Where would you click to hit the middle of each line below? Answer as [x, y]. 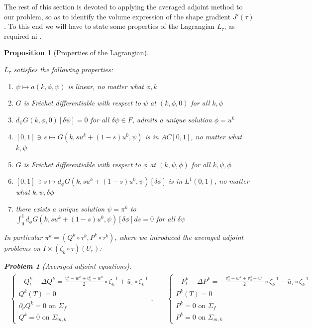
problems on [22, 248]
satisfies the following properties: [63, 69]
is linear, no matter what [106, 86]
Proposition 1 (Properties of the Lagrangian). [76, 53]
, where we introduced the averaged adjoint [179, 237]
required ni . [23, 36]
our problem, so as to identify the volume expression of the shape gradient [117, 16]
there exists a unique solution [60, 208]
